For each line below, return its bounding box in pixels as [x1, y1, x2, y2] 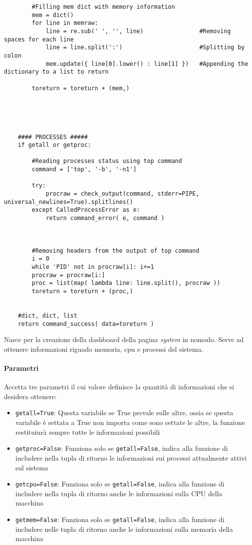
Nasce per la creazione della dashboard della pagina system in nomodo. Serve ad [4, 334, 244, 344]
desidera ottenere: [4, 391, 57, 401]
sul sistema [15, 462, 48, 472]
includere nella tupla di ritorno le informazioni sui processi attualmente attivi [15, 452, 247, 463]
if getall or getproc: [18, 141, 91, 149]
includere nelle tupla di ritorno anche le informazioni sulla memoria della [15, 524, 233, 534]
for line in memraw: [32, 20, 98, 27]
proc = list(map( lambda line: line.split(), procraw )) [32, 280, 220, 287]
